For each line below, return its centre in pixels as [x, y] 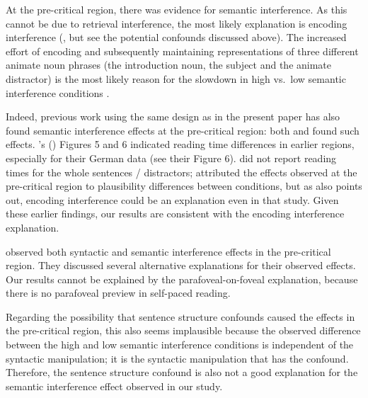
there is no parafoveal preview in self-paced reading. [118, 293]
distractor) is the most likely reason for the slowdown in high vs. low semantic [176, 78]
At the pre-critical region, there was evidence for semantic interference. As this [177, 9]
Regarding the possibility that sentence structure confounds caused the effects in [180, 316]
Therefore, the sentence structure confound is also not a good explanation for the [182, 372]
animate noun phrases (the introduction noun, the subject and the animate [169, 65]
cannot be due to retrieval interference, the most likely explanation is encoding [177, 23]
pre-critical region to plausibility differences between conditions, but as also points [184, 186]
